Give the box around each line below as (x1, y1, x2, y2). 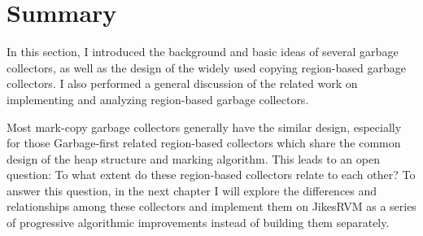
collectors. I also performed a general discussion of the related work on (7, 75, 358, 92)
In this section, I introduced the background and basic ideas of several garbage (7, 43, 399, 60)
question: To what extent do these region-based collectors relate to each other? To (7, 166, 416, 183)
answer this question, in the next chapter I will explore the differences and (7, 181, 377, 199)
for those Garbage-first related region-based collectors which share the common (7, 134, 401, 151)
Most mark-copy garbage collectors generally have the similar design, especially (7, 118, 402, 135)
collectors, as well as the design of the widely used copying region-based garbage (7, 59, 406, 76)
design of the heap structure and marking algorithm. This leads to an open (7, 150, 380, 167)
